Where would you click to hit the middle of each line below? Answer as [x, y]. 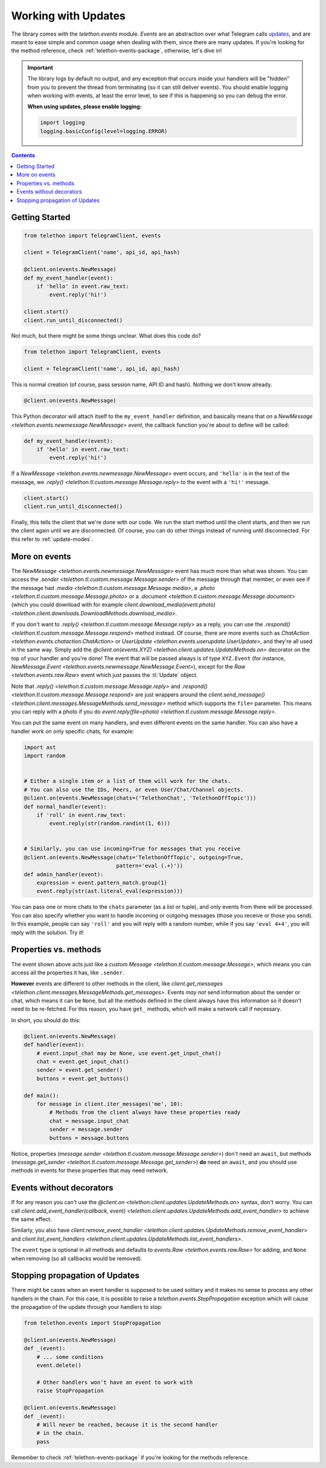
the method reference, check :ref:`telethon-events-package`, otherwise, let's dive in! [117, 51]
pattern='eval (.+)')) [150, 866]
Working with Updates [69, 16]
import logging [62, 123]
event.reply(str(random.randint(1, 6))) [110, 824]
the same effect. [31, 1219]
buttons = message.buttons [89, 1138]
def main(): [42, 1096]
